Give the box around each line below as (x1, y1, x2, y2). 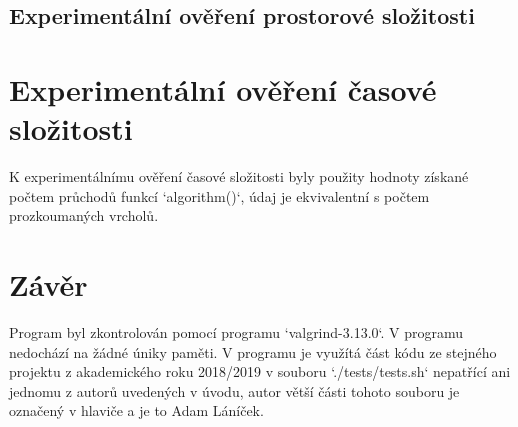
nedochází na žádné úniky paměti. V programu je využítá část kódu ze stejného (9, 341, 497, 362)
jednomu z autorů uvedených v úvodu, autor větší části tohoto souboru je (9, 380, 460, 401)
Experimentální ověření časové (9, 68, 437, 109)
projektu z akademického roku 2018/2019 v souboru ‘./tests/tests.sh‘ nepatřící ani (9, 361, 511, 382)
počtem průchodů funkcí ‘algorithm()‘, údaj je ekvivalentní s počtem (9, 185, 430, 206)
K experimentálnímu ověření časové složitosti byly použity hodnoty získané (9, 166, 469, 187)
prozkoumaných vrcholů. (9, 205, 159, 226)
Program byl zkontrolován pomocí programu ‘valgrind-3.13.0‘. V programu (9, 322, 464, 342)
